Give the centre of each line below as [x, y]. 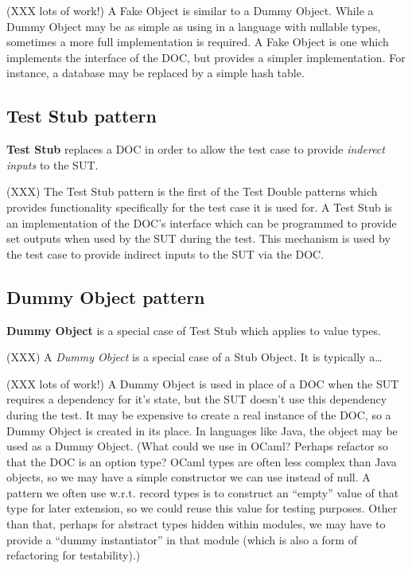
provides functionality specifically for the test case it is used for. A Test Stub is [199, 207]
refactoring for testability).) [74, 555]
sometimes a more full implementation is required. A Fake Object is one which [198, 42]
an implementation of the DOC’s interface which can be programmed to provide [202, 222]
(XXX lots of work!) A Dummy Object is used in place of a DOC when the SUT [203, 383]
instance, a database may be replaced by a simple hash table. [155, 73]
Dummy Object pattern [106, 296]
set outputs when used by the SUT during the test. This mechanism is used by [198, 238]
